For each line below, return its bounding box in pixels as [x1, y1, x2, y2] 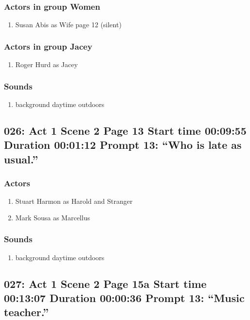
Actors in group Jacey [4, 40, 92, 52]
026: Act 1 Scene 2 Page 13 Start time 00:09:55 [4, 123, 247, 138]
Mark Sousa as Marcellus [15, 212, 90, 222]
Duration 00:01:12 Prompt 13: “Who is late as [4, 137, 242, 152]
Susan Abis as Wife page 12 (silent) [15, 19, 122, 30]
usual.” [4, 151, 38, 166]
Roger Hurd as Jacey [15, 59, 78, 70]
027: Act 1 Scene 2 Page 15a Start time [4, 276, 207, 291]
